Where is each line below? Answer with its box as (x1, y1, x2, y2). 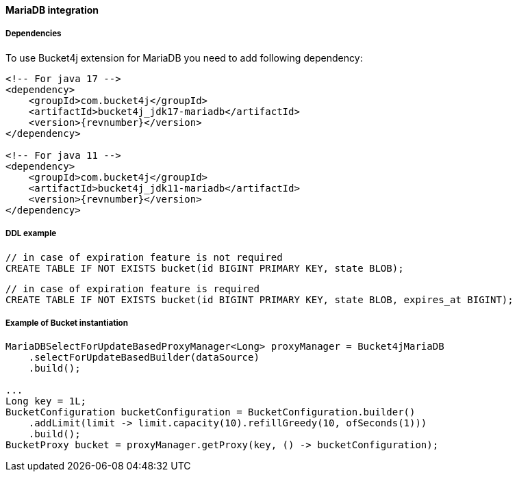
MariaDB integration (5, 4, 99, 16)
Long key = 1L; (5, 396, 87, 407)
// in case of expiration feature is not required (5, 251, 283, 263)
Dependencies (5, 29, 62, 39)
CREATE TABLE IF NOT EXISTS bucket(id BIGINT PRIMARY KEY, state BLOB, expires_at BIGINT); (5, 294, 514, 305)
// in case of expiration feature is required (5, 283, 260, 294)
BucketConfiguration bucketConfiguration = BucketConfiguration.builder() (5, 407, 416, 418)
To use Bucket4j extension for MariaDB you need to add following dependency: (5, 51, 363, 64)
